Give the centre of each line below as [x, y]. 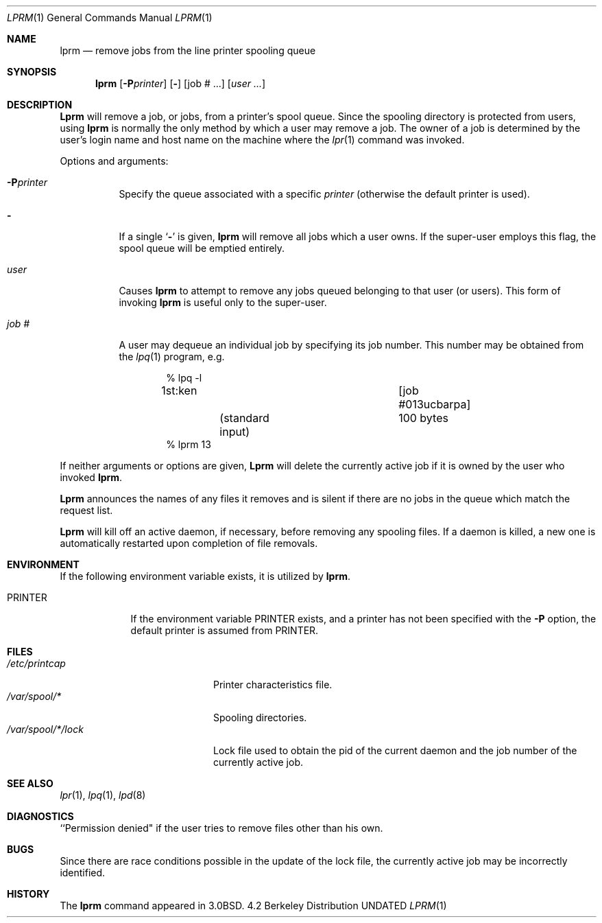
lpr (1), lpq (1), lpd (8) [103, 795]
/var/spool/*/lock [45, 729]
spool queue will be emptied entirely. [202, 248]
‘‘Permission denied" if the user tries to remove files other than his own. [221, 828]
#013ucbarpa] [435, 404]
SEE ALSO [30, 783]
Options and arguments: [114, 161]
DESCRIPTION [40, 105]
